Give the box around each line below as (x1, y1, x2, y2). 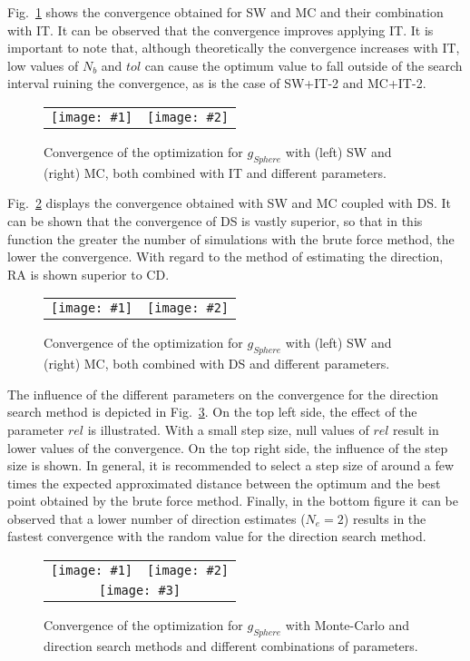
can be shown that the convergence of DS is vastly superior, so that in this (7, 211, 423, 230)
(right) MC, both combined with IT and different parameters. (44, 163, 387, 182)
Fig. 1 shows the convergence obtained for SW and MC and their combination (7, 3, 444, 21)
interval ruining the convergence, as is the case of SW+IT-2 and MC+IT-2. (7, 74, 426, 93)
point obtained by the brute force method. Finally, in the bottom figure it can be (7, 491, 458, 510)
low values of (7, 55, 79, 74)
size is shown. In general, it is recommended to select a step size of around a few (7, 456, 455, 475)
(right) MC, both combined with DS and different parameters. (44, 354, 390, 373)
